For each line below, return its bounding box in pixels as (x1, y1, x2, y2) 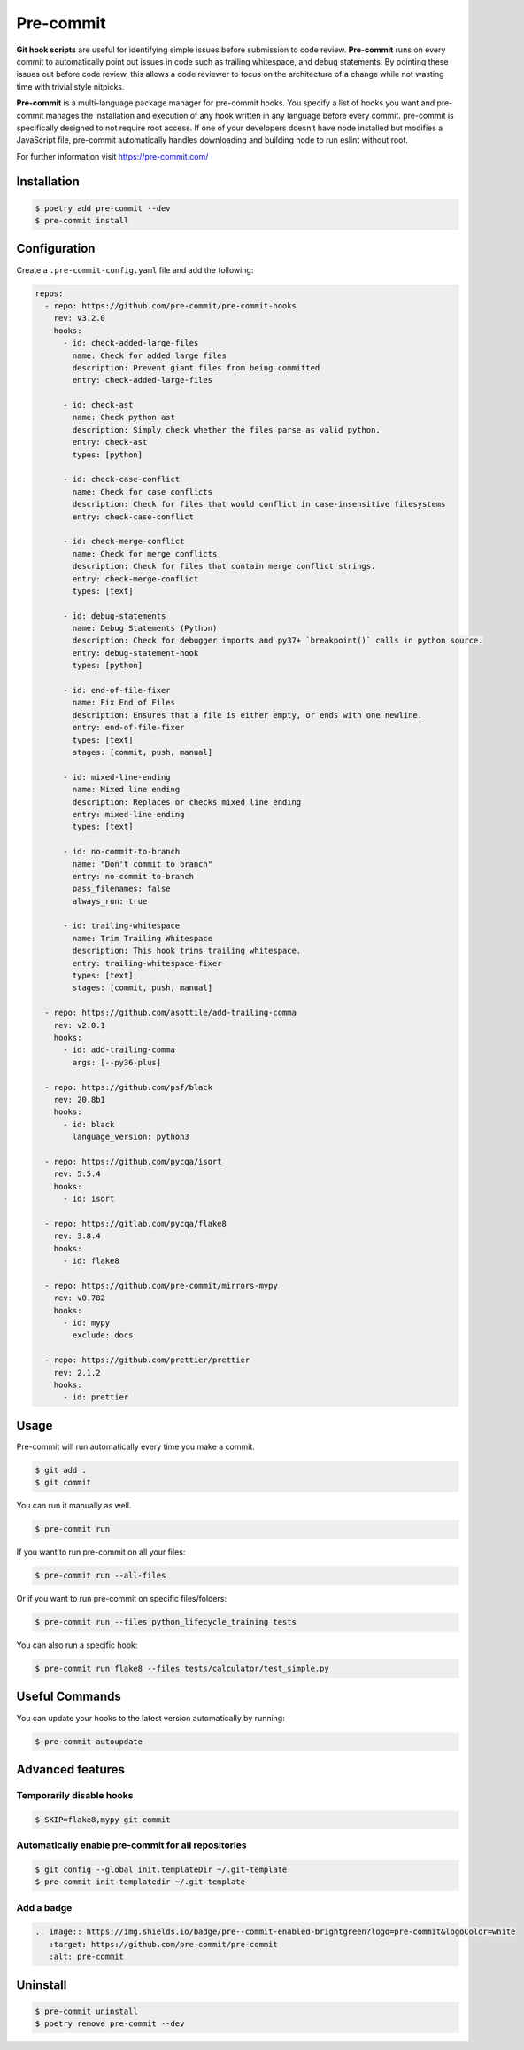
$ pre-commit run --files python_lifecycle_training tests (35, 1617, 297, 1627)
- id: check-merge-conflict (63, 536, 185, 547)
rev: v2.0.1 (53, 1020, 106, 1030)
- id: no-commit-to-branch (63, 846, 181, 857)
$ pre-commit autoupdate (35, 1736, 143, 1746)
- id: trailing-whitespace (63, 921, 181, 931)
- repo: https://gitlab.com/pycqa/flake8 (44, 1219, 227, 1228)
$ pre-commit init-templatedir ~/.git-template (35, 1877, 245, 1887)
